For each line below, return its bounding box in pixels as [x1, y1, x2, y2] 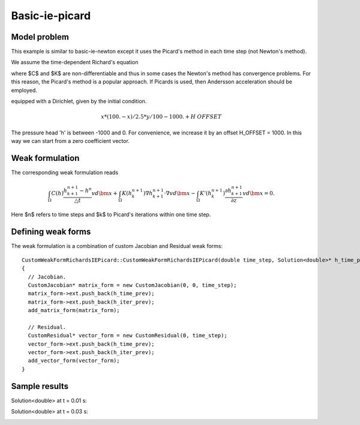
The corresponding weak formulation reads [11, 169, 119, 176]
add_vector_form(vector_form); [28, 357, 120, 364]
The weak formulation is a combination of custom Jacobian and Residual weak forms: [11, 243, 223, 250]
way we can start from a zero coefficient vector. [11, 137, 130, 144]
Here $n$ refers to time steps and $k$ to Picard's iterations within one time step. [11, 211, 211, 219]
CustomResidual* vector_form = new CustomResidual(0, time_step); [28, 332, 227, 339]
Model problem [11, 32, 69, 42]
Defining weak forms [11, 227, 91, 237]
